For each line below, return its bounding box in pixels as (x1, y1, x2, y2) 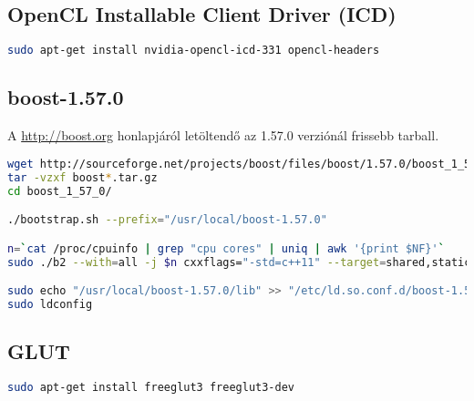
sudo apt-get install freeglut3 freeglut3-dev (7, 381, 294, 395)
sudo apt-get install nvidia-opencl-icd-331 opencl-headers (7, 44, 380, 57)
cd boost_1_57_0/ (7, 184, 112, 198)
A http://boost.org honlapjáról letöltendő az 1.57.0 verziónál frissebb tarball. (7, 126, 439, 145)
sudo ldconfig (7, 297, 93, 311)
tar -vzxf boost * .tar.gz (7, 170, 158, 184)
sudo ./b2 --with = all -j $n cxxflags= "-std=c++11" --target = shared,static (7, 255, 471, 269)
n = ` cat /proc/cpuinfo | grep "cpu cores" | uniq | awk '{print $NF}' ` (7, 242, 445, 255)
